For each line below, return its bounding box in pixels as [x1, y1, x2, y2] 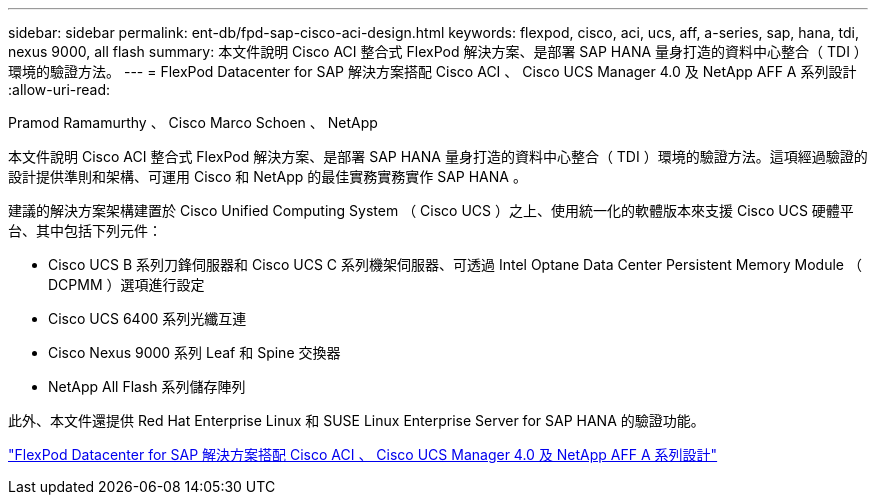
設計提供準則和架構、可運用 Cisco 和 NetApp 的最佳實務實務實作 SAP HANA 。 [8, 168, 527, 185]
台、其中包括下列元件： [8, 222, 162, 239]
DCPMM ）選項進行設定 [48, 276, 205, 293]
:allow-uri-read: [8, 81, 111, 98]
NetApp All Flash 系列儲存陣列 [48, 378, 246, 395]
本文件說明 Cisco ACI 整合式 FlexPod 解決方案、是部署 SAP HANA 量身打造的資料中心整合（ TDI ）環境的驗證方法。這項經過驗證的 [8, 148, 868, 165]
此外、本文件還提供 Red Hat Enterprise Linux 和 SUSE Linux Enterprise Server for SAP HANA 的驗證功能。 [8, 412, 705, 429]
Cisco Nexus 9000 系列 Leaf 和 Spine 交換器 [48, 344, 341, 361]
